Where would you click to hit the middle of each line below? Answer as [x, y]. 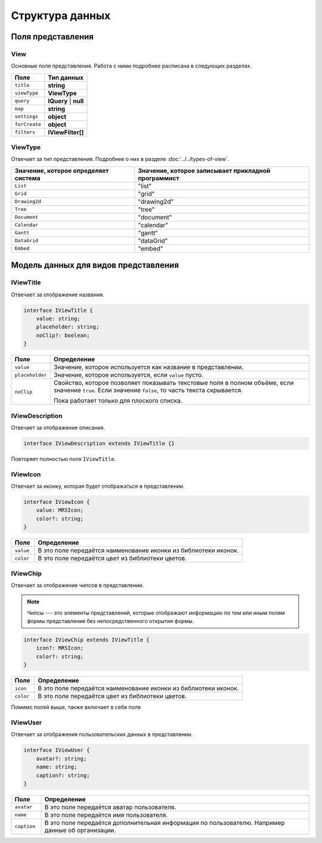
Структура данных [61, 16]
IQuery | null [66, 101]
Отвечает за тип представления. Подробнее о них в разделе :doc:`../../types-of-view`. [120, 159]
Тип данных [66, 78]
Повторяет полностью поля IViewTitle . [64, 458]
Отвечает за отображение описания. [58, 427]
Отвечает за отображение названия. [58, 295]
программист [159, 178]
